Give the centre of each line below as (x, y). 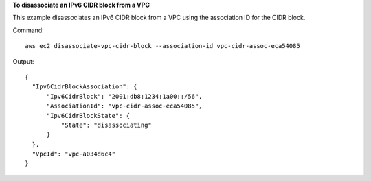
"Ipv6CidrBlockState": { (88, 116)
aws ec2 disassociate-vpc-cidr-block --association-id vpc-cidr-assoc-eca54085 (162, 46)
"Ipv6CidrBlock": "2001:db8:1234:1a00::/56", (124, 96)
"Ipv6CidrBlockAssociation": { (85, 87)
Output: (23, 61)
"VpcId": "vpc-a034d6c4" (74, 154)
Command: (28, 30)
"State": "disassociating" (106, 125)
